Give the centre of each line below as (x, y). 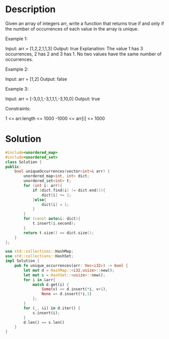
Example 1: (16, 39)
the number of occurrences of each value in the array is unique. (72, 28)
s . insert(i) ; (46, 313)
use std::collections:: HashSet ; (39, 256)
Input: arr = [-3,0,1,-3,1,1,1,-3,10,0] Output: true (53, 99)
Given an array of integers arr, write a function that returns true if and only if (84, 23)
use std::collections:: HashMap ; (39, 252)
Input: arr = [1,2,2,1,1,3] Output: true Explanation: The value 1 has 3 (74, 48)
